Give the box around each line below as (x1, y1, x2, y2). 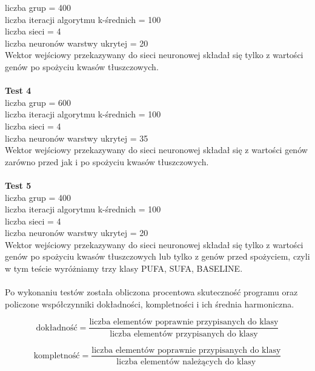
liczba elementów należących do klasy (116, 357, 256, 366)
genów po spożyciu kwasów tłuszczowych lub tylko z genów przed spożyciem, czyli (5, 250, 310, 263)
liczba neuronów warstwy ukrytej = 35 (5, 131, 148, 144)
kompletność (33, 351, 80, 360)
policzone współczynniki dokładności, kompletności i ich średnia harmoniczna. (5, 297, 294, 310)
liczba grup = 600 (5, 96, 71, 108)
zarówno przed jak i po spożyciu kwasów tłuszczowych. (5, 155, 209, 168)
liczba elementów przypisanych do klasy (110, 329, 258, 338)
